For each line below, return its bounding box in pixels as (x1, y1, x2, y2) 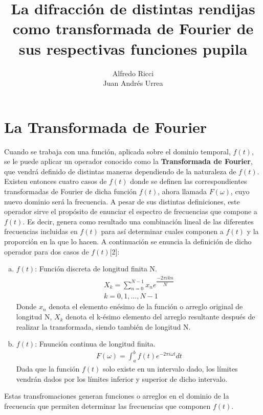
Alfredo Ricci (112, 67, 154, 78)
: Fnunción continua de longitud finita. (35, 338, 156, 349)
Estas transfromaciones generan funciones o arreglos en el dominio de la (4, 390, 229, 401)
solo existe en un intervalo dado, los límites (103, 363, 238, 374)
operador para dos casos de (4, 246, 89, 257)
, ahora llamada (158, 186, 207, 196)
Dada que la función (16, 363, 80, 374)
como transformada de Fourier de (12, 18, 254, 39)
